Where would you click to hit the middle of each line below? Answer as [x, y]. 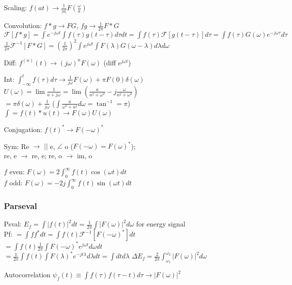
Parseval [21, 205]
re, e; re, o [47, 155]
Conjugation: [23, 129]
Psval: [13, 224]
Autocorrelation [27, 275]
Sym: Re [16, 146]
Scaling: [15, 7]
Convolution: [23, 25]
